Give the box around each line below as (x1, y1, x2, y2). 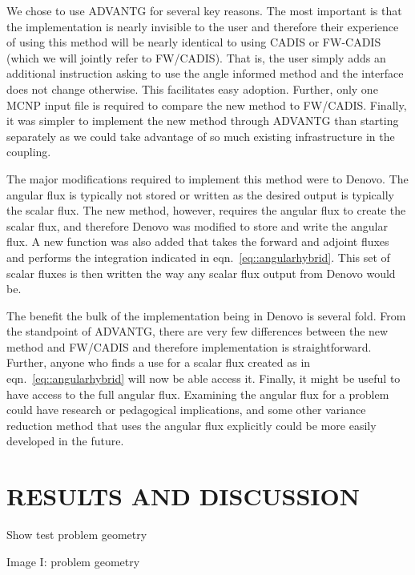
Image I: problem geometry (6, 553, 140, 569)
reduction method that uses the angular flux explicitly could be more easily (6, 416, 377, 433)
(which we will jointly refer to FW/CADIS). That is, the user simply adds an (6, 49, 386, 66)
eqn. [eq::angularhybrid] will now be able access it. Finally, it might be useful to (6, 370, 401, 387)
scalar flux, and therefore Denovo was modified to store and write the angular (6, 217, 388, 234)
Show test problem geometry (6, 526, 147, 543)
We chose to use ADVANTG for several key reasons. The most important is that (6, 2, 402, 18)
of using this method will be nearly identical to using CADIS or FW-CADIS (6, 34, 381, 50)
